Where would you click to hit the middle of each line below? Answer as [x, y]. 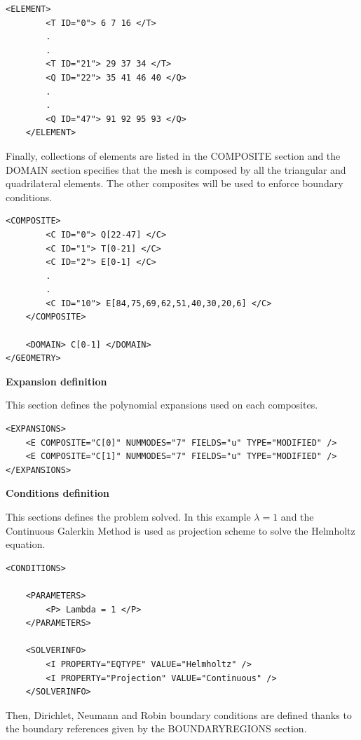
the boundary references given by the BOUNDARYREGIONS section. [156, 728]
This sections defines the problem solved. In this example [128, 516]
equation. [26, 544]
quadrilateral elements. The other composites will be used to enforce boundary [175, 183]
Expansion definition [56, 381]
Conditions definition [57, 493]
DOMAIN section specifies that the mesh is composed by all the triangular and [176, 169]
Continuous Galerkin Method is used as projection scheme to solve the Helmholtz [180, 530]
